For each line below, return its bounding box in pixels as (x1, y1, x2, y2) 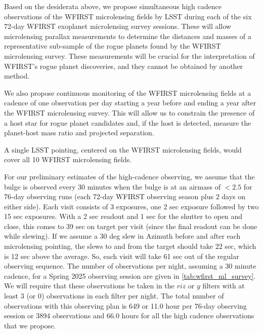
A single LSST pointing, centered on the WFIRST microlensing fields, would (4, 144, 242, 155)
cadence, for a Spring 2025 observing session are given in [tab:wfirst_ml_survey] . (4, 270, 256, 281)
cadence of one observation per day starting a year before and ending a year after (4, 97, 256, 108)
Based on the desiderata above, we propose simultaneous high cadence (4, 1, 222, 11)
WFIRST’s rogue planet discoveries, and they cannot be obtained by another (4, 60, 243, 71)
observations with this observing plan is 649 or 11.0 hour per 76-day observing (4, 300, 247, 311)
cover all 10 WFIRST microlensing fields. (4, 154, 131, 165)
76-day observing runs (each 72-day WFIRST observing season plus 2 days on (4, 191, 246, 202)
